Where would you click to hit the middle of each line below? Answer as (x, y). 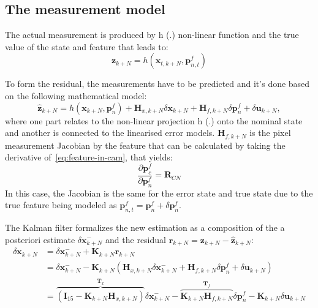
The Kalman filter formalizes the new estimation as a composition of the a (145, 227)
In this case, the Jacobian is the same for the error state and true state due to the (159, 193)
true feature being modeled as (61, 205)
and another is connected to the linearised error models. (110, 133)
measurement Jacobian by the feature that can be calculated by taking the (145, 145)
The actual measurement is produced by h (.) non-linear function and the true (152, 35)
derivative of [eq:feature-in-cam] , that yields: (89, 157)
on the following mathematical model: (76, 95)
